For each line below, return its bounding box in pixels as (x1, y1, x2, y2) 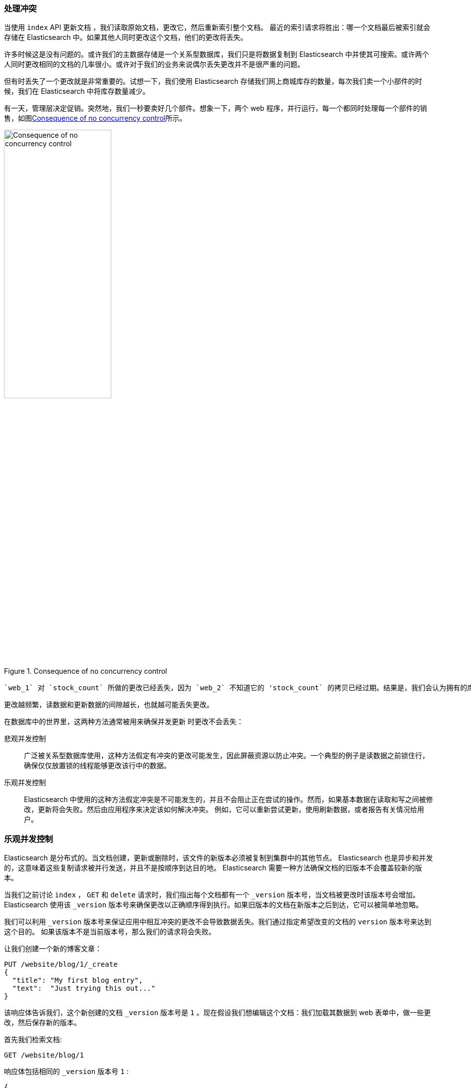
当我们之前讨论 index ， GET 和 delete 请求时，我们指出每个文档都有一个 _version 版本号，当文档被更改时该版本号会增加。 (4, 890, 420, 899)
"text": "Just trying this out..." (12, 984, 156, 993)
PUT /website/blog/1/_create (4, 960, 118, 969)
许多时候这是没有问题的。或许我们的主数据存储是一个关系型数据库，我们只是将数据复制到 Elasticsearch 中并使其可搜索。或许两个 (4, 50, 429, 59)
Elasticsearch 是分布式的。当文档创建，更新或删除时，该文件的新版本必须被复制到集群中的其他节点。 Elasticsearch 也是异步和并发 (4, 853, 433, 862)
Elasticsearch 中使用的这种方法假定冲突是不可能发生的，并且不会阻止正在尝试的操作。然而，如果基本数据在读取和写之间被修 (24, 795, 433, 804)
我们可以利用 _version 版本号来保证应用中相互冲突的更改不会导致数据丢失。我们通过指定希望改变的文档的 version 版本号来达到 (4, 917, 432, 926)
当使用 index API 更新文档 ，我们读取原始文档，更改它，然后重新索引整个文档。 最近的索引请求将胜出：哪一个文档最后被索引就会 (4, 23, 431, 32)
